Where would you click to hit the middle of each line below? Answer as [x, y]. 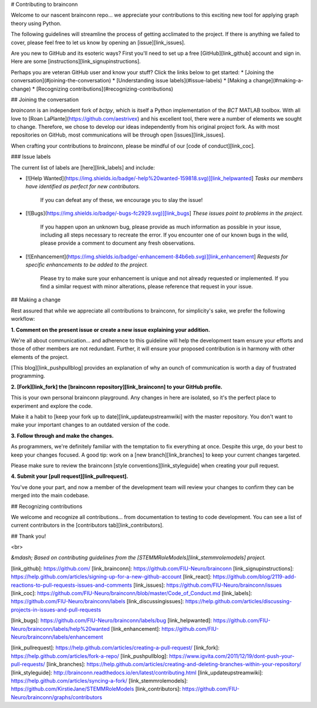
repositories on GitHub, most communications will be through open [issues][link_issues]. [118, 135]
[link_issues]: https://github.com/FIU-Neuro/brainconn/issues [208, 585]
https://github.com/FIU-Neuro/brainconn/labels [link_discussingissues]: [97, 601]
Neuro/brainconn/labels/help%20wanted [60, 629]
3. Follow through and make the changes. [62, 436]
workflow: [23, 319]
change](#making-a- [278, 81]
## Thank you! [28, 536]
